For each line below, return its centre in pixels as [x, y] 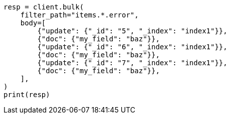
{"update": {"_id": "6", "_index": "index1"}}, [132, 47]
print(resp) [27, 95]
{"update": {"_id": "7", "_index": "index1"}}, [132, 63]
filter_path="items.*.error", [79, 15]
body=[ [33, 23]
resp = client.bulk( [44, 7]
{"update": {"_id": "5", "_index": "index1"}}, [132, 31]
